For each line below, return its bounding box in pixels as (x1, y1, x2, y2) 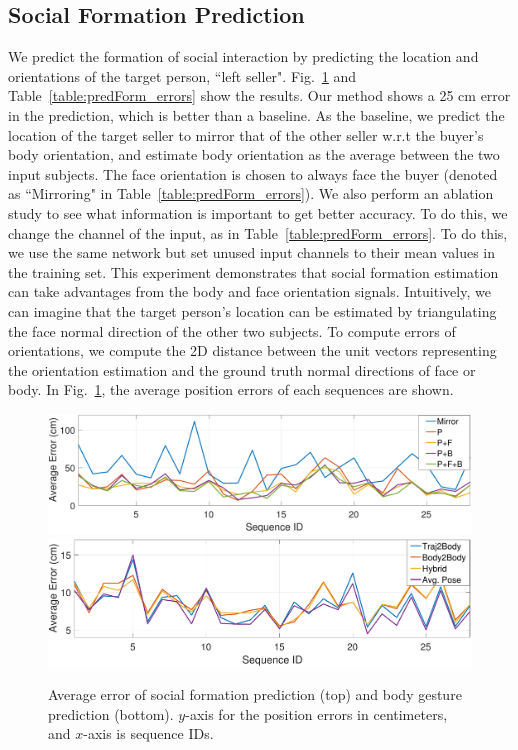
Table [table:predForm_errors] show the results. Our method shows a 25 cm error (8, 85, 511, 106)
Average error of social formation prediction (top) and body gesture (48, 684, 462, 705)
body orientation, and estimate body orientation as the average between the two (8, 144, 500, 165)
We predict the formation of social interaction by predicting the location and (8, 46, 479, 67)
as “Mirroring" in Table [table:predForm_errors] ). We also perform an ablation (8, 183, 494, 204)
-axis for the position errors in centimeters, (185, 703, 448, 724)
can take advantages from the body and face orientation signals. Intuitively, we (8, 281, 491, 302)
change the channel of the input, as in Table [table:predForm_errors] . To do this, (8, 222, 508, 243)
